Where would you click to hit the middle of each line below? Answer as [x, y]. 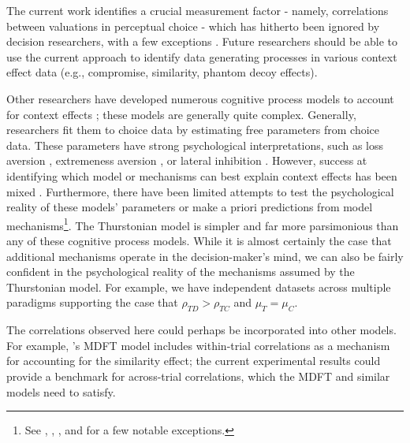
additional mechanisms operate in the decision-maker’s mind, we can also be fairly [205, 256]
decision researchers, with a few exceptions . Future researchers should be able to [202, 41]
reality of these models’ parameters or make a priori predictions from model [190, 207]
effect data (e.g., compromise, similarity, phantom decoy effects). [162, 72]
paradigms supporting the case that [92, 302]
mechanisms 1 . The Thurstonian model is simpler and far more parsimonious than [203, 224]
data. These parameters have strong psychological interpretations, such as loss [195, 145]
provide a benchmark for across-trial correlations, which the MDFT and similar [198, 376]
